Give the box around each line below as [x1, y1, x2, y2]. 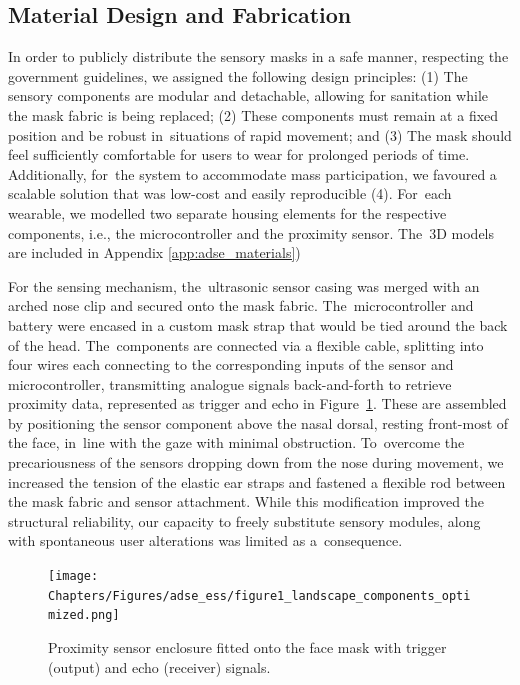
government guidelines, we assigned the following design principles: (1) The [8, 65, 468, 86]
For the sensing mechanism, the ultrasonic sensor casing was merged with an [8, 275, 480, 296]
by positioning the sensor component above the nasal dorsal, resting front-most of [8, 412, 509, 433]
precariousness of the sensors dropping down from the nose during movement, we [8, 452, 504, 473]
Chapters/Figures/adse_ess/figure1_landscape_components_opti [48, 588, 471, 603]
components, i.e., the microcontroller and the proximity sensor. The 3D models [8, 222, 495, 243]
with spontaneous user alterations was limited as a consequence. [8, 530, 403, 551]
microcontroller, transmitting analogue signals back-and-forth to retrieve [8, 373, 452, 394]
